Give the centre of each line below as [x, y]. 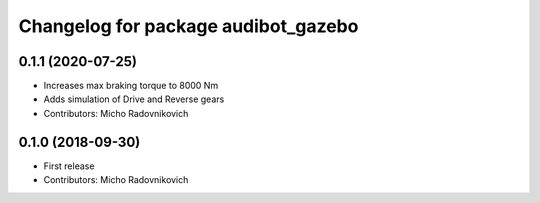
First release [69, 166]
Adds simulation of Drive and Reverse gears [134, 99]
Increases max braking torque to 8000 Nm [131, 86]
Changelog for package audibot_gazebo [188, 26]
